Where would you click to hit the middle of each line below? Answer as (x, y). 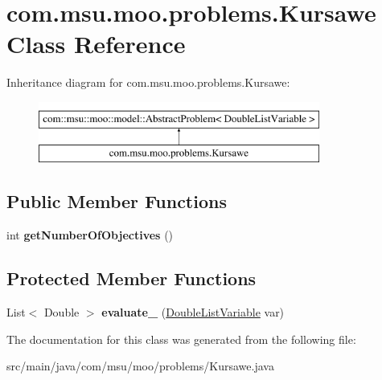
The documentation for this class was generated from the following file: (181, 339)
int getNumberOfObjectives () (90, 235)
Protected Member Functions (131, 278)
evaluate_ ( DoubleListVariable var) (193, 312)
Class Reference (96, 44)
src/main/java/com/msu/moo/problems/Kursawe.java (140, 366)
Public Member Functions (117, 201)
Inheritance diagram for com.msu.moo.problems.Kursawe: (148, 82)
